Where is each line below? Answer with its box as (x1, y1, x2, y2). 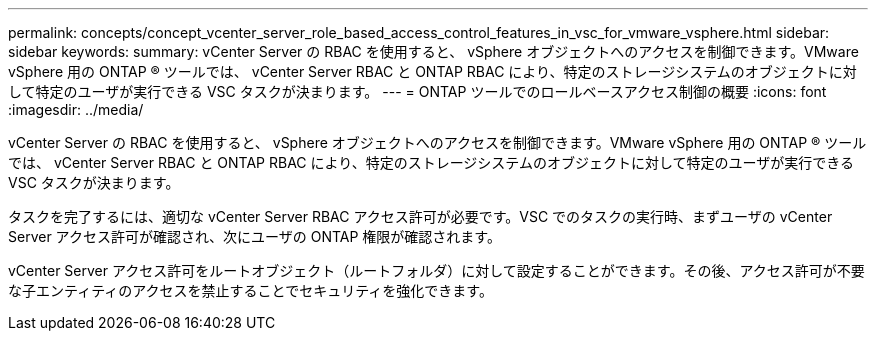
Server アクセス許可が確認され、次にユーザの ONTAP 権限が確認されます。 (8, 228, 501, 245)
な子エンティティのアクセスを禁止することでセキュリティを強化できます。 (8, 282, 493, 299)
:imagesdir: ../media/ (8, 101, 144, 118)
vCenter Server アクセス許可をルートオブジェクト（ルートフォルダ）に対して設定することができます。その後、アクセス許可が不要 (8, 262, 865, 279)
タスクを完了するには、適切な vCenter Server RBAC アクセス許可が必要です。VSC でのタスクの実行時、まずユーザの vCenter (8, 208, 833, 225)
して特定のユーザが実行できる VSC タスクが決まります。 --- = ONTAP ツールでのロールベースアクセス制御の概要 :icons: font (8, 83, 827, 100)
